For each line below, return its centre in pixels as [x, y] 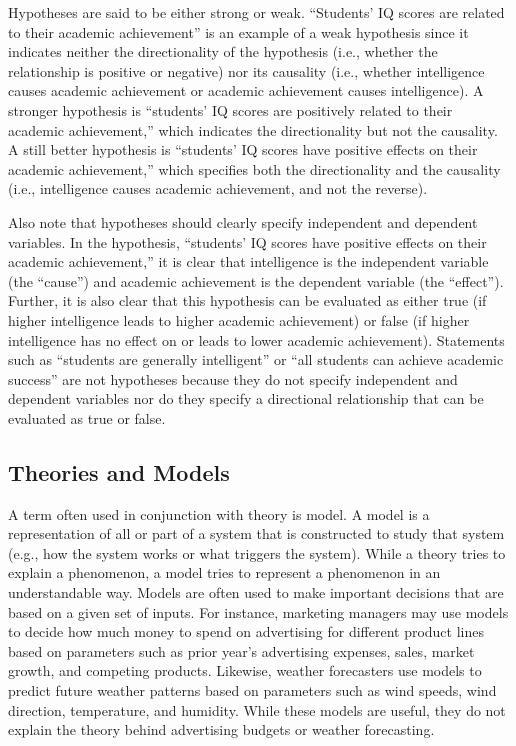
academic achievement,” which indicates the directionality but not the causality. [253, 129]
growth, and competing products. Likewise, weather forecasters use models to [245, 670]
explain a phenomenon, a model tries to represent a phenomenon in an [224, 572]
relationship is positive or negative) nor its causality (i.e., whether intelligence [246, 70]
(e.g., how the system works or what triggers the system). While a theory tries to [257, 552]
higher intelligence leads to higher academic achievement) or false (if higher [239, 319]
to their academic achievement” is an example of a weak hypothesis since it [238, 31]
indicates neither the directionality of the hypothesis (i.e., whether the [223, 51]
